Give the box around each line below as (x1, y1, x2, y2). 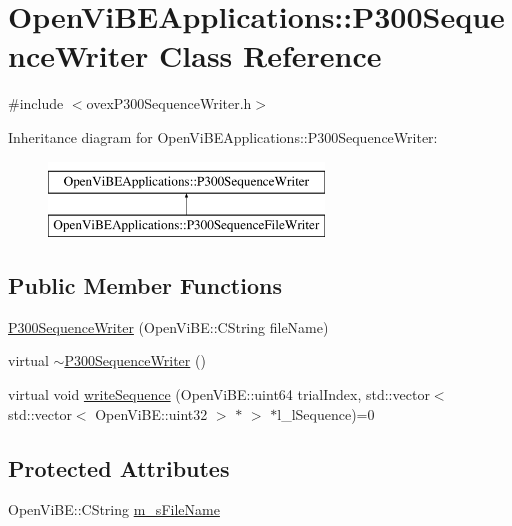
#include (8, 93, 64, 114)
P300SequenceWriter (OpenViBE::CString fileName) (8, 316, 329, 337)
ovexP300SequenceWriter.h (86, 93, 252, 114)
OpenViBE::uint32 (95, 403, 208, 424)
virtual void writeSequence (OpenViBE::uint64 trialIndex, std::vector (8, 384, 430, 405)
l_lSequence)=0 (277, 403, 375, 424)
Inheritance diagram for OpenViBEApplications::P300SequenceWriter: (8, 126, 438, 147)
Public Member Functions (8, 270, 282, 301)
